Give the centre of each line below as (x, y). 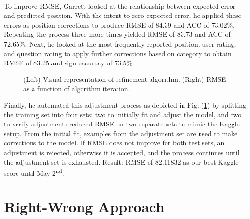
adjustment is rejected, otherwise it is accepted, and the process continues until (122, 152)
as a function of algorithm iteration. (77, 88)
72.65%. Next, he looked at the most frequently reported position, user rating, (120, 43)
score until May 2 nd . (34, 172)
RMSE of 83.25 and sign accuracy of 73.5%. (69, 63)
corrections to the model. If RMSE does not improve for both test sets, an (114, 143)
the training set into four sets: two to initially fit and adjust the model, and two (123, 114)
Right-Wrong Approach (84, 206)
